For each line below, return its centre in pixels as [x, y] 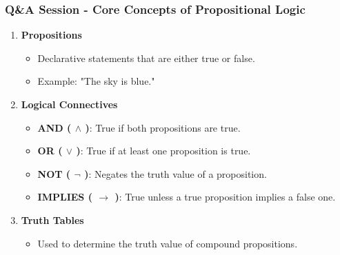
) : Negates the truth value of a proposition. [176, 173]
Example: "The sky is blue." [96, 81]
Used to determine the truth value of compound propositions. [168, 243]
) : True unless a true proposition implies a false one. [225, 197]
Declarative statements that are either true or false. [146, 58]
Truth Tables [52, 220]
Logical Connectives [69, 104]
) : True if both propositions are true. [163, 127]
